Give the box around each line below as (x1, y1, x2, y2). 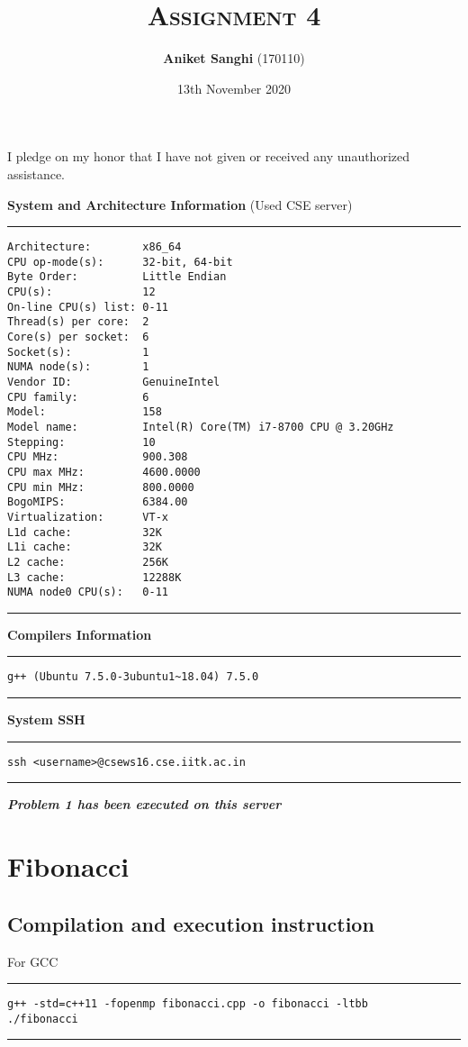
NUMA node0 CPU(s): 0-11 (7, 586, 168, 599)
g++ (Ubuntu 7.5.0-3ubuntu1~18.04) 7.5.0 (7, 670, 259, 684)
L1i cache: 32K (7, 541, 162, 554)
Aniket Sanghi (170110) (163, 49, 305, 68)
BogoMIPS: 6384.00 (7, 496, 188, 509)
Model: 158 (7, 405, 162, 419)
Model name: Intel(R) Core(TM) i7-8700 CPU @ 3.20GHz (7, 420, 394, 433)
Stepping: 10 (7, 435, 156, 449)
